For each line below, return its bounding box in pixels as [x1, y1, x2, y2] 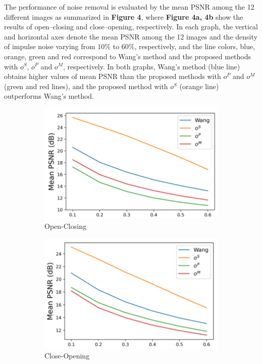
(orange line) [179, 80, 219, 91]
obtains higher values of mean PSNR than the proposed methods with [4, 71, 221, 82]
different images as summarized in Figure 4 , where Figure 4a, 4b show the [4, 11, 243, 22]
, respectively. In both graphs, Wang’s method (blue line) [63, 61, 240, 71]
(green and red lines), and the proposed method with [4, 80, 168, 91]
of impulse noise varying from [4, 41, 95, 52]
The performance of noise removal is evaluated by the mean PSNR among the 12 [4, 2, 254, 12]
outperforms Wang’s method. [4, 91, 94, 101]
